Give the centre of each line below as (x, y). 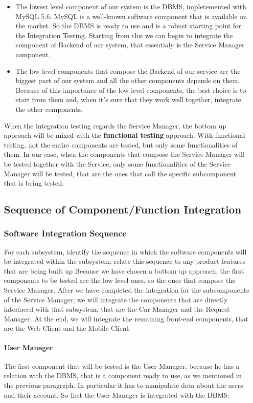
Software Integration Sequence (65, 233)
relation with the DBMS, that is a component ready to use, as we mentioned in (123, 375)
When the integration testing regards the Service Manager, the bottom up (115, 125)
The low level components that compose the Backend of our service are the (128, 71)
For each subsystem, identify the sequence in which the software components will (125, 251)
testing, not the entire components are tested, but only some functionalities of (121, 144)
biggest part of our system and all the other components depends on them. (128, 80)
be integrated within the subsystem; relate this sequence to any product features (125, 261)
